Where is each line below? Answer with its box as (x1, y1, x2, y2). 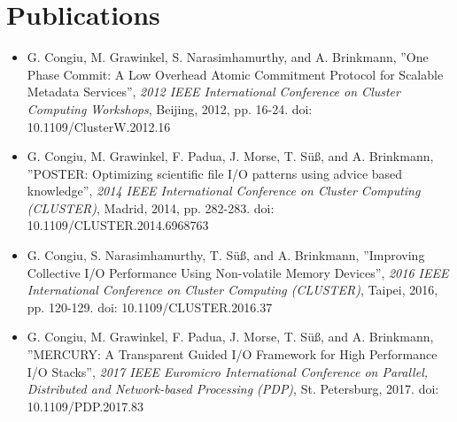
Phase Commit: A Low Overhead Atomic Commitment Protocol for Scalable (27, 65, 444, 83)
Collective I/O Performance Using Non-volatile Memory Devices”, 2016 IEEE (27, 263, 449, 281)
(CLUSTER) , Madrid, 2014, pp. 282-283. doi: (27, 198, 275, 217)
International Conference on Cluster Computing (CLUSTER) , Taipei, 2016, (27, 280, 438, 299)
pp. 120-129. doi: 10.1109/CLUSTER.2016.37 (27, 297, 273, 316)
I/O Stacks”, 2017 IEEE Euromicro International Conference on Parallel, (27, 362, 429, 380)
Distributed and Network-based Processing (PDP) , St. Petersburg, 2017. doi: (27, 380, 439, 398)
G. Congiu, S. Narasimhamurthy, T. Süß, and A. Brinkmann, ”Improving (27, 246, 425, 265)
